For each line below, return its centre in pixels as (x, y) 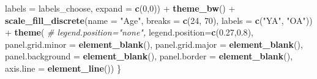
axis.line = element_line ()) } (63, 68)
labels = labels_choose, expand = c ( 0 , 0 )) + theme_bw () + (120, 8)
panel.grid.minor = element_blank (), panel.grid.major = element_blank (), (154, 44)
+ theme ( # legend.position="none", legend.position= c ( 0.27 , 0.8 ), (129, 32)
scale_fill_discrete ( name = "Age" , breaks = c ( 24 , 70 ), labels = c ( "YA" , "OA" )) (159, 20)
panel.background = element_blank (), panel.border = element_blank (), (149, 56)
